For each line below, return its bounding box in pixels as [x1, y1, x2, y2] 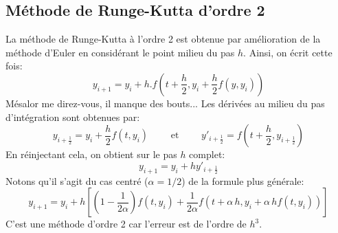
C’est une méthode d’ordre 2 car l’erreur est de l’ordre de [5, 217, 247, 231]
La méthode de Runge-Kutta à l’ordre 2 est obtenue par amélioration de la [5, 32, 321, 46]
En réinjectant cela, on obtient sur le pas [5, 147, 177, 162]
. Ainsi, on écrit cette [243, 45, 333, 59]
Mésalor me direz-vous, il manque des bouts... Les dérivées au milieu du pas [5, 96, 325, 110]
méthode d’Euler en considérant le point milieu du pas [5, 45, 235, 59]
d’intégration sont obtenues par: [5, 109, 140, 124]
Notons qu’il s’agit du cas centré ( [5, 173, 148, 188]
